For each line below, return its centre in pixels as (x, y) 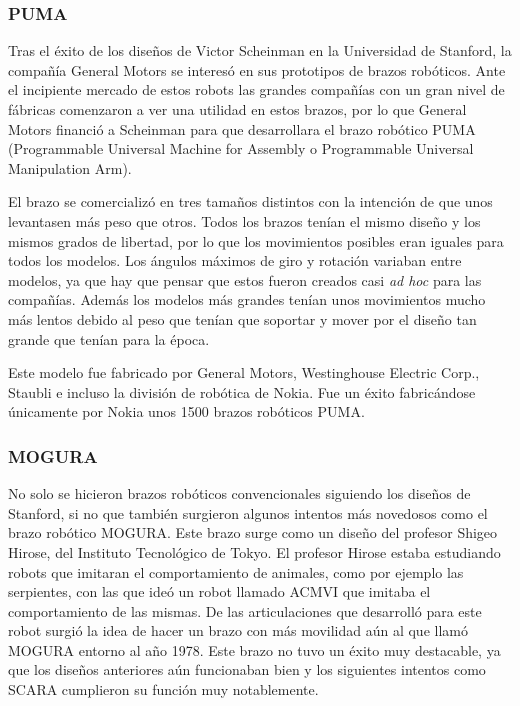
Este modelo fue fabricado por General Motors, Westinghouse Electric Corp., (244, 372)
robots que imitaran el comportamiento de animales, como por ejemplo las (236, 571)
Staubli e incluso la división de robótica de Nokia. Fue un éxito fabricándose (242, 391)
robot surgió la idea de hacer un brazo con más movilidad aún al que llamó (238, 630)
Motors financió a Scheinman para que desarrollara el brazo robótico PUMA (242, 128)
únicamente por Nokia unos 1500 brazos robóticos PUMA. (186, 411)
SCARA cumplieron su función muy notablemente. (163, 689)
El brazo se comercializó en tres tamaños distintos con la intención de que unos (250, 201)
